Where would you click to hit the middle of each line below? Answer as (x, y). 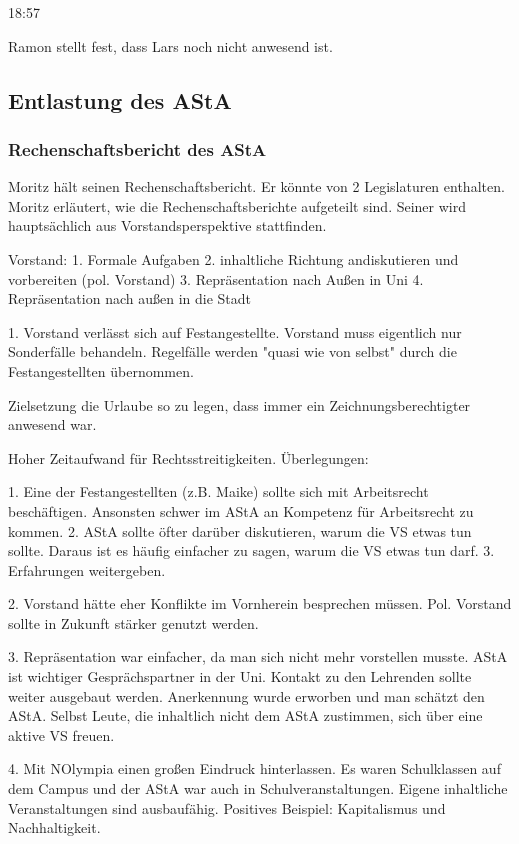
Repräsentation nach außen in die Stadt (129, 298)
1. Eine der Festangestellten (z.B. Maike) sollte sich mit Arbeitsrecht (218, 491)
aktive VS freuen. (61, 734)
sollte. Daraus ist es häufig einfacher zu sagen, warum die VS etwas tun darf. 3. (251, 550)
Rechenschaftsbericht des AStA (137, 148)
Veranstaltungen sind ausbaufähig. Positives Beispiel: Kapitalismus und (227, 807)
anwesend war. (52, 424)
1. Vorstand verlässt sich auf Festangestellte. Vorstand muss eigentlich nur (235, 331)
